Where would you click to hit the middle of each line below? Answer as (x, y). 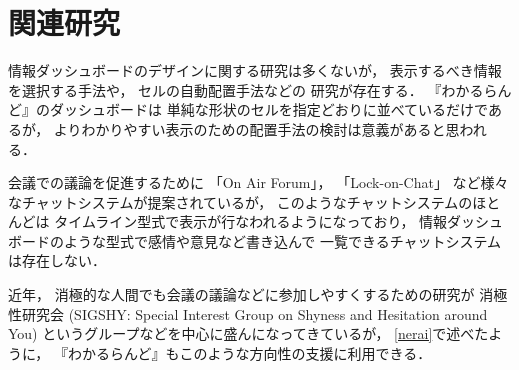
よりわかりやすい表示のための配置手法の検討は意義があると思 (256, 128)
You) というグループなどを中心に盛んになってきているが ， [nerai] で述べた (248, 333)
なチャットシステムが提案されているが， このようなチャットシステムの (240, 201)
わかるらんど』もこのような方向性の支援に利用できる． (249, 352)
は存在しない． (57, 260)
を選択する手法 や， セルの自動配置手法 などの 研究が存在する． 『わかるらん (260, 89)
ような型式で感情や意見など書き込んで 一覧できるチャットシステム (282, 240)
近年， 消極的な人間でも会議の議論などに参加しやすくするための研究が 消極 (258, 294)
